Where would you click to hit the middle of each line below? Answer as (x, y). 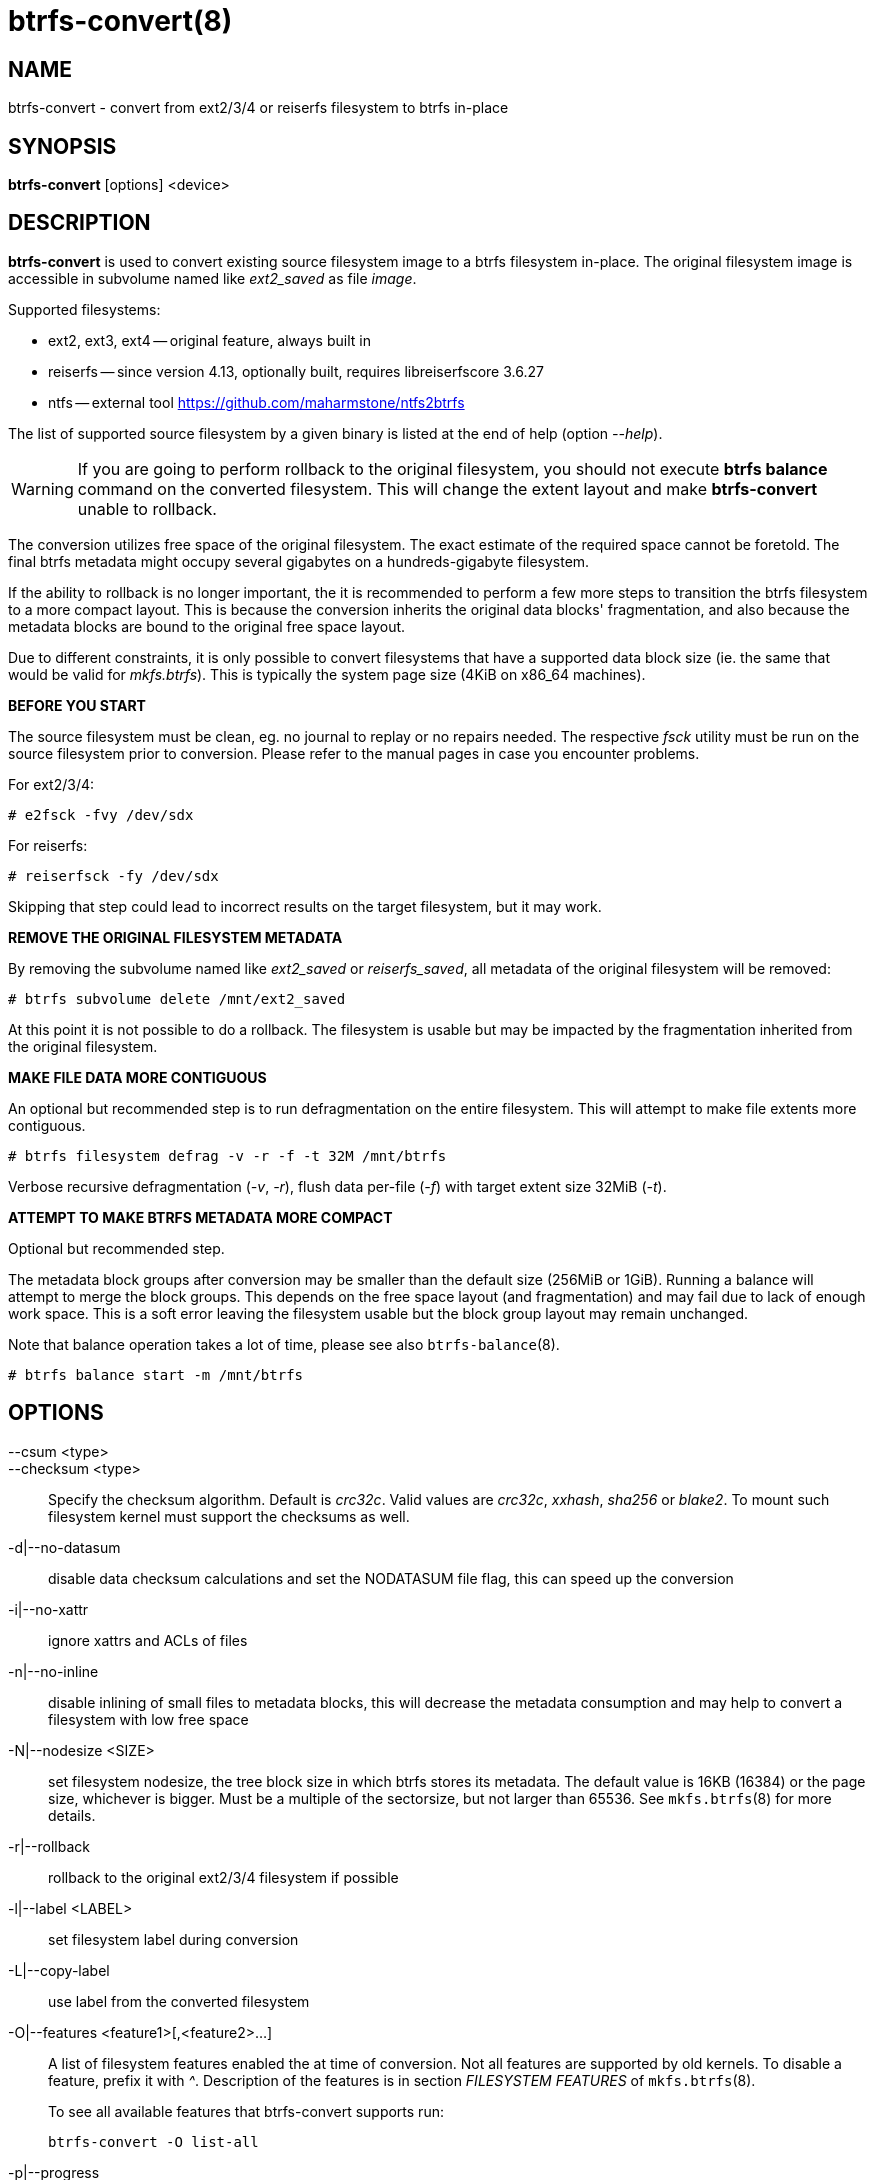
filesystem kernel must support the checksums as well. (229, 1516)
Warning (42, 488)
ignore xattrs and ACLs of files (148, 1640)
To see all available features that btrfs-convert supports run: (246, 2111)
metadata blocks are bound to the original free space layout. (207, 626)
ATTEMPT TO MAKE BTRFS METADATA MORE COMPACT (200, 1217)
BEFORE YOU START (77, 705)
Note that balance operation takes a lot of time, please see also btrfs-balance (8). (284, 1344)
